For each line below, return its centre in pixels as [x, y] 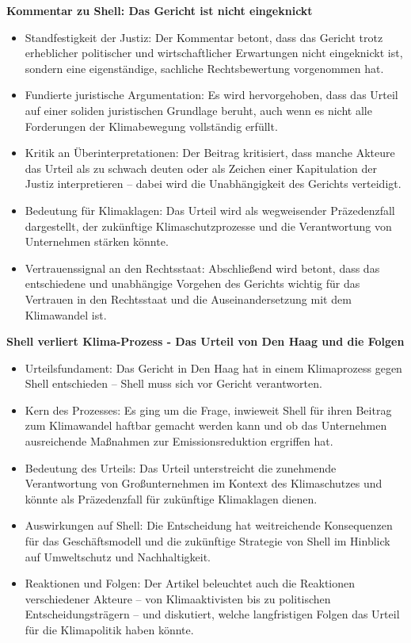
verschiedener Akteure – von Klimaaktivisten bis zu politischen [178, 598]
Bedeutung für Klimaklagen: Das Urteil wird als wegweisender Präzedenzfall [210, 210]
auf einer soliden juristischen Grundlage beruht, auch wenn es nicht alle [198, 110]
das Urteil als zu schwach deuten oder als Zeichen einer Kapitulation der [201, 168]
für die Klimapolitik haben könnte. [109, 630]
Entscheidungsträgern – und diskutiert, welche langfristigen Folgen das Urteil [212, 614]
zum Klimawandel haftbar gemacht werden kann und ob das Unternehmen [206, 425]
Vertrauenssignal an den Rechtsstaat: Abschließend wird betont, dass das [202, 268]
